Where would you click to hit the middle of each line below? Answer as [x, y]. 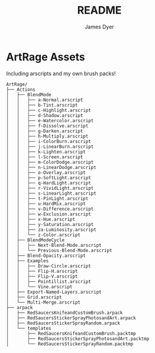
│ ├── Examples [28, 261]
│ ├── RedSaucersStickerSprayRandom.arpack [63, 323]
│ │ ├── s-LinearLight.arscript [51, 193]
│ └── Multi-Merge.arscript [43, 302]
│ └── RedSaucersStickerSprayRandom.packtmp [70, 344]
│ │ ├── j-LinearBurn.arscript [50, 147]
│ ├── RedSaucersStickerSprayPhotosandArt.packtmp [78, 339]
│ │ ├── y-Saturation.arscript [50, 224]
